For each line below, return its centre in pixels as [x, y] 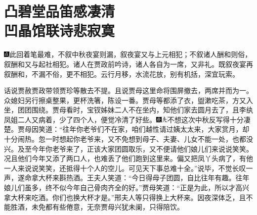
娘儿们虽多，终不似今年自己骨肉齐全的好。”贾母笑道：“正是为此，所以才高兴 [127, 188]
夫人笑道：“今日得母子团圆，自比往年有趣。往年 [171, 178]
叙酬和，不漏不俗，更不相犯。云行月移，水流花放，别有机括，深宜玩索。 [122, 74]
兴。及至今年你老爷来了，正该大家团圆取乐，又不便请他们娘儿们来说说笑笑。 [128, 148]
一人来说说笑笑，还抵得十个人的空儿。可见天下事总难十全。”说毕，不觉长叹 [125, 168]
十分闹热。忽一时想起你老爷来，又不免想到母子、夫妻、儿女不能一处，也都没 [128, 139]
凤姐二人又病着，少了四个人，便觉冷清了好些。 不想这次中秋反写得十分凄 [127, 119]
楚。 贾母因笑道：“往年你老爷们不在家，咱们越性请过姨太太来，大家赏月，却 [127, 129]
